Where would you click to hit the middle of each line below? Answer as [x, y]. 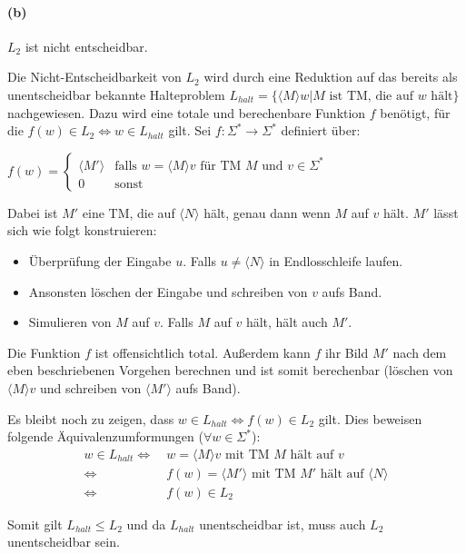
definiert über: [321, 130]
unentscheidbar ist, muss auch [283, 524]
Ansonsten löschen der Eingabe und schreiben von [168, 291]
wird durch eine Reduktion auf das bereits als [331, 77]
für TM [221, 166]
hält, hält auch [287, 322]
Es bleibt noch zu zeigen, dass [91, 418]
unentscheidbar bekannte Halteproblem [116, 94]
